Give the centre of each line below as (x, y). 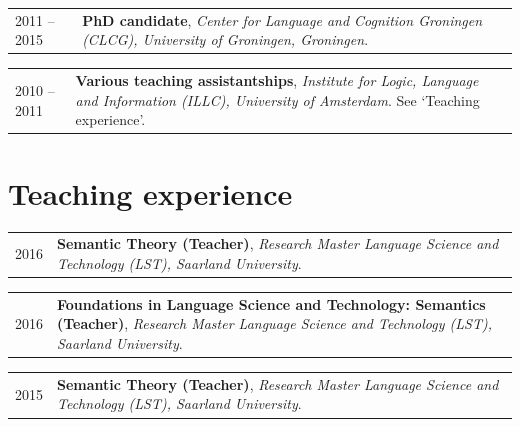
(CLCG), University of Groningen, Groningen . (225, 39)
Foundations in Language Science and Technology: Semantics (271, 303)
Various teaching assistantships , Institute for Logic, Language (277, 80)
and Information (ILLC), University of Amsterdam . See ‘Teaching (277, 99)
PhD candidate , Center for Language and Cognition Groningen (282, 19)
